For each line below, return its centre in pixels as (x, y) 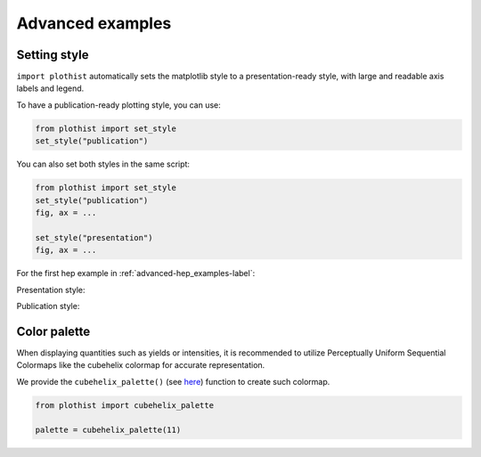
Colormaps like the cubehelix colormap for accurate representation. (141, 365)
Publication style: (48, 306)
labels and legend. (50, 88)
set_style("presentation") (94, 237)
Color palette (53, 331)
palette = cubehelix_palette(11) (108, 430)
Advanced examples (94, 23)
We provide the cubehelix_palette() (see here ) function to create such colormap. (173, 381)
